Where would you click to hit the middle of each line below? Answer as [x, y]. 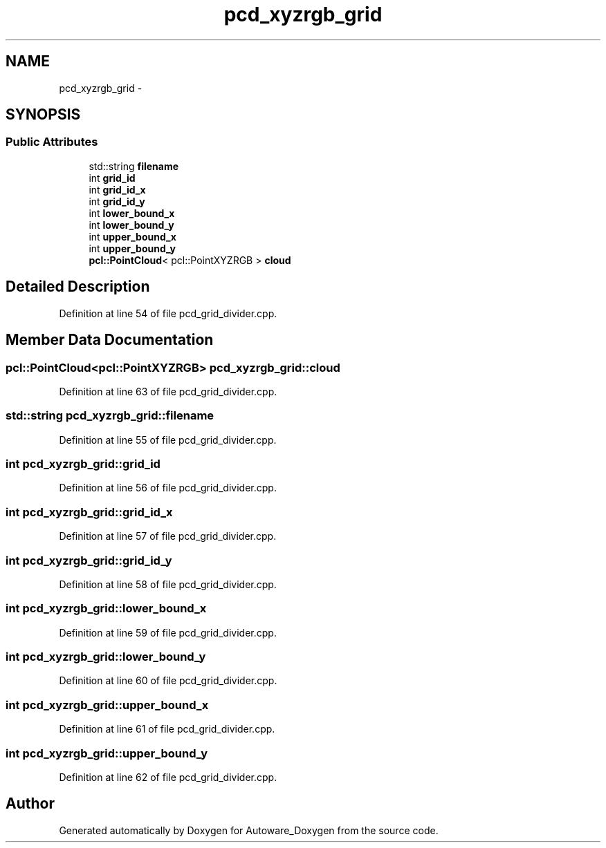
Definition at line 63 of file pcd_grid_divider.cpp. [168, 391]
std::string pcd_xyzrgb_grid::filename [110, 416]
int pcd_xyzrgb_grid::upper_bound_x [107, 705]
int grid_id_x [117, 189]
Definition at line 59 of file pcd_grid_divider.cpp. [168, 632]
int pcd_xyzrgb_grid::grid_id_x [89, 512]
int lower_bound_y [131, 225]
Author [30, 804]
